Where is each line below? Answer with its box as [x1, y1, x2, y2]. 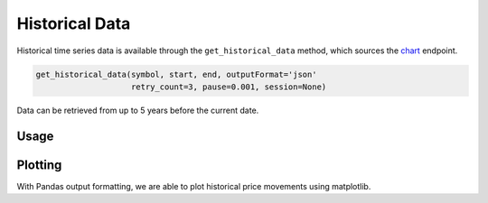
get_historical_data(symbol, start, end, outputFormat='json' [35, 69, 317, 79]
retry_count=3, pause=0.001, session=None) [131, 81, 327, 92]
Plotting [16, 157, 62, 172]
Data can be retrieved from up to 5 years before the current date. [16, 105, 259, 115]
